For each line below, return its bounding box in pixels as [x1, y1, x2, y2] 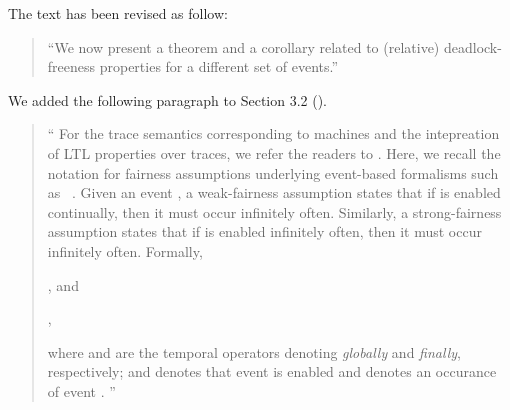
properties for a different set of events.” [99, 56, 339, 77]
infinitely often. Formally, [47, 240, 203, 261]
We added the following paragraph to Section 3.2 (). [8, 89, 328, 110]
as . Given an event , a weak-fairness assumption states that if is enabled [47, 182, 501, 203]
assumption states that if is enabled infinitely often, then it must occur [47, 221, 482, 242]
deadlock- [443, 36, 502, 57]
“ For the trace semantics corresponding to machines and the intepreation [47, 123, 500, 144]
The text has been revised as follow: [8, 3, 228, 23]
